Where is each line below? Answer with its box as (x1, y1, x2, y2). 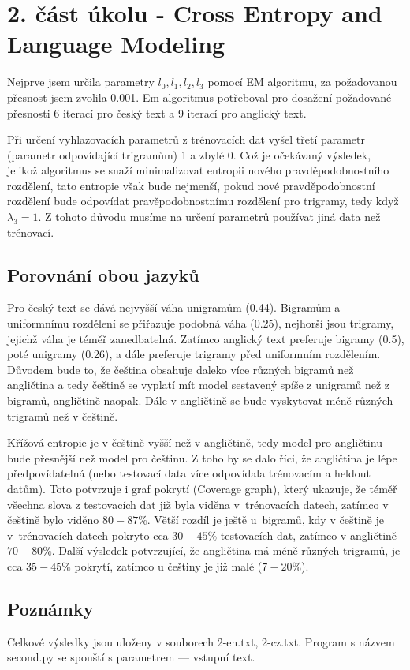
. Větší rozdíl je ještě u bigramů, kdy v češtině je (147, 511, 384, 528)
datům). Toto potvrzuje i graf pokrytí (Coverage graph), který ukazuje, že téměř (7, 480, 397, 496)
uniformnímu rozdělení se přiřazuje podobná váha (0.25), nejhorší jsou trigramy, (7, 315, 394, 331)
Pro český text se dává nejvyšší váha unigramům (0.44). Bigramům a (7, 299, 341, 316)
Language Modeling (7, 28, 225, 60)
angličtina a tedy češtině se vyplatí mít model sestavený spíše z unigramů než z (7, 376, 389, 393)
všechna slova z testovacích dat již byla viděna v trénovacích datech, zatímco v (7, 496, 389, 512)
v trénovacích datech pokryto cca (7, 526, 169, 543)
